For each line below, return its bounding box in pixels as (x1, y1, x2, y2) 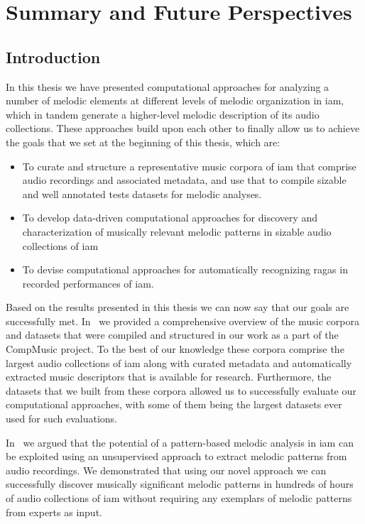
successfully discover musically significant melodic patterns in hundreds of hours (6, 476, 354, 491)
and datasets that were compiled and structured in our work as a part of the (6, 327, 339, 342)
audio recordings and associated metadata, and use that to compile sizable (22, 173, 347, 187)
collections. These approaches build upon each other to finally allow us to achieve (6, 121, 360, 136)
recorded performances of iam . (22, 275, 154, 290)
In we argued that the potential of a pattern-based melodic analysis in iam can (6, 435, 354, 449)
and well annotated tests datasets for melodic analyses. (22, 186, 262, 201)
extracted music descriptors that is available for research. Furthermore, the (6, 369, 332, 384)
